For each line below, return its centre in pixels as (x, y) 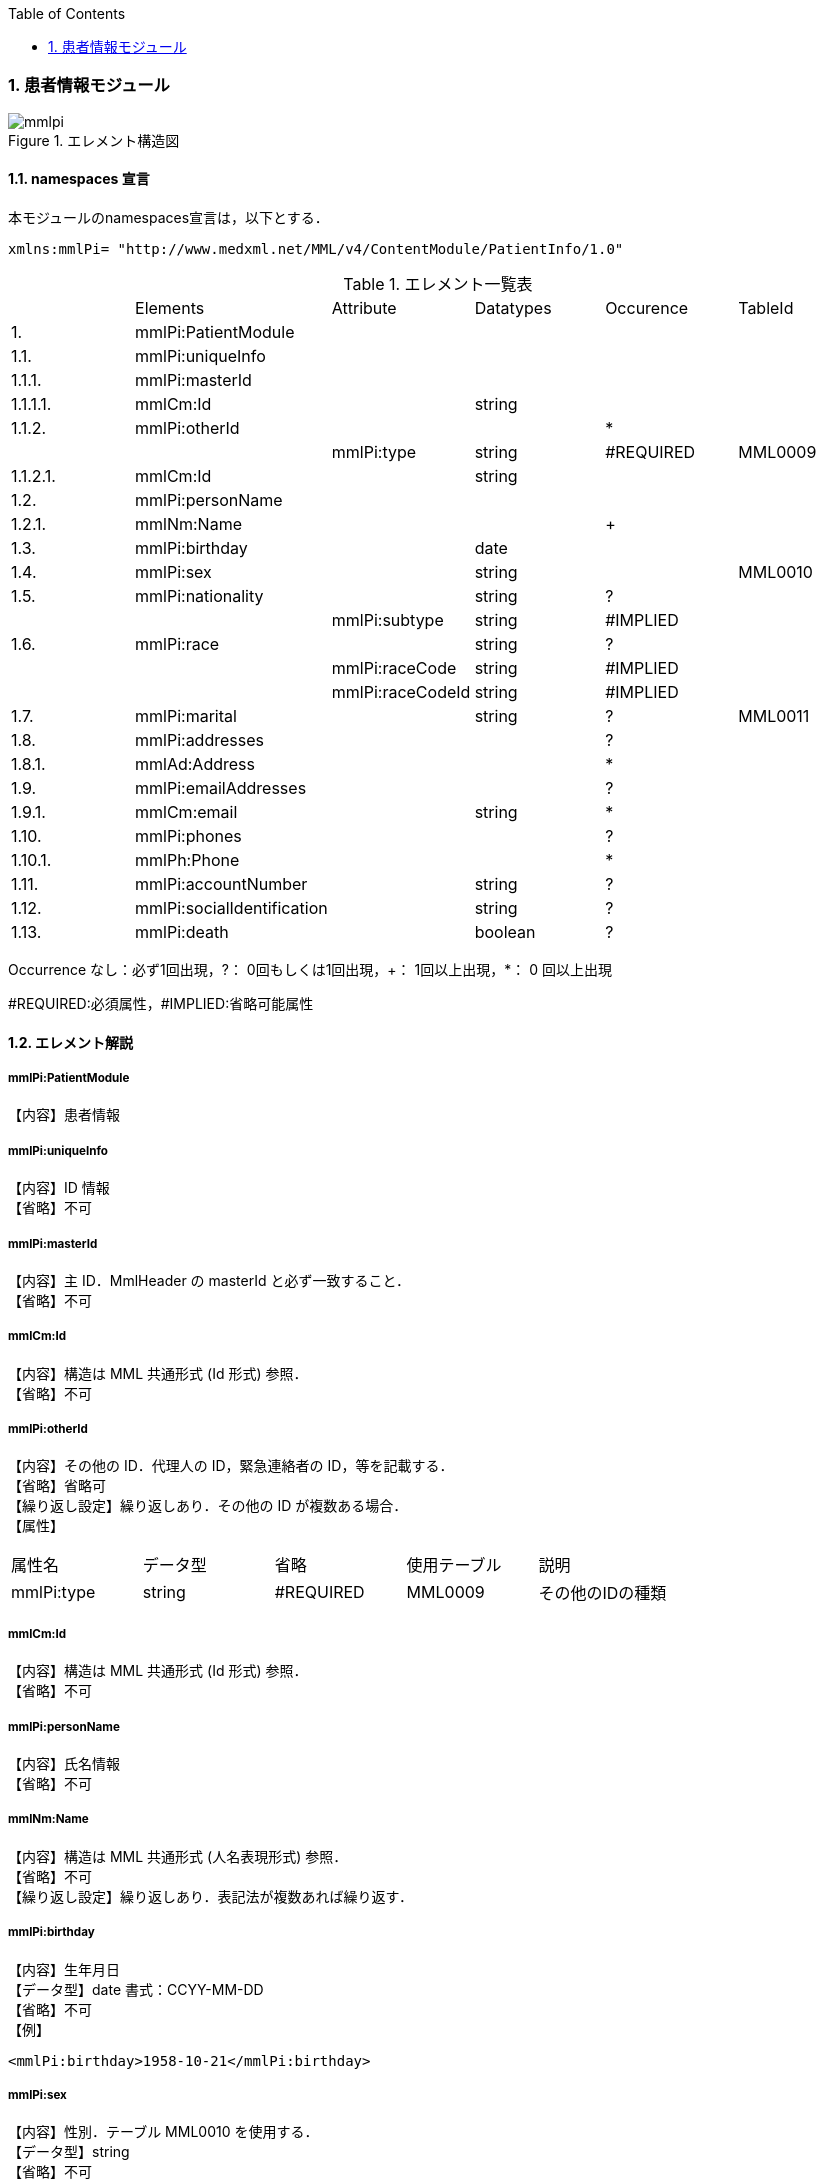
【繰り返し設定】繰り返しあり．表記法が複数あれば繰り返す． (210, 1896)
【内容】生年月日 (64, 1969)
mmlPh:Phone (187, 859)
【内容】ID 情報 (59, 1188)
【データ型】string (69, 2152)
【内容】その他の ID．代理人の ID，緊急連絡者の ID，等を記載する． (231, 1466)
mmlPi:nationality (199, 595)
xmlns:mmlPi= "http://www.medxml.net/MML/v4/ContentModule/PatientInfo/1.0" (316, 248)
